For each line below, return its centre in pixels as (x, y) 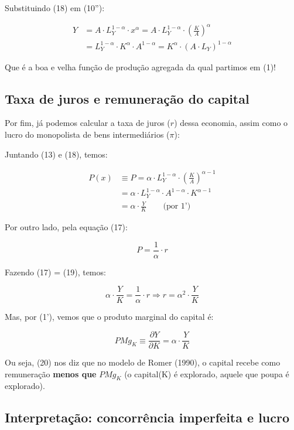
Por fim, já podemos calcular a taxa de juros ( (88, 123)
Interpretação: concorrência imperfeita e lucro (147, 417)
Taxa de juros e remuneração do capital (127, 98)
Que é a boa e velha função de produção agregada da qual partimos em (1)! (140, 66)
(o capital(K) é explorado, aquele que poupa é (207, 373)
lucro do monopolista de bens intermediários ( (87, 134)
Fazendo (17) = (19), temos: (55, 272)
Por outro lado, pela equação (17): (66, 227)
